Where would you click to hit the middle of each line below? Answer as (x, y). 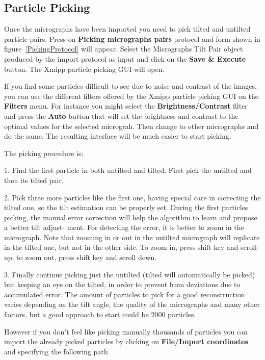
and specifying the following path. (57, 351)
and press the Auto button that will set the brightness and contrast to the (121, 115)
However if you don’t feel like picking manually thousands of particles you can (126, 331)
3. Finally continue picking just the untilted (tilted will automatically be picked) (130, 274)
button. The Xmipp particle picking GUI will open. (84, 69)
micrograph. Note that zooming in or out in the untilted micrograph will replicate (132, 237)
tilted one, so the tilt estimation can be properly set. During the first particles (126, 207)
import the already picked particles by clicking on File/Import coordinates (126, 341)
